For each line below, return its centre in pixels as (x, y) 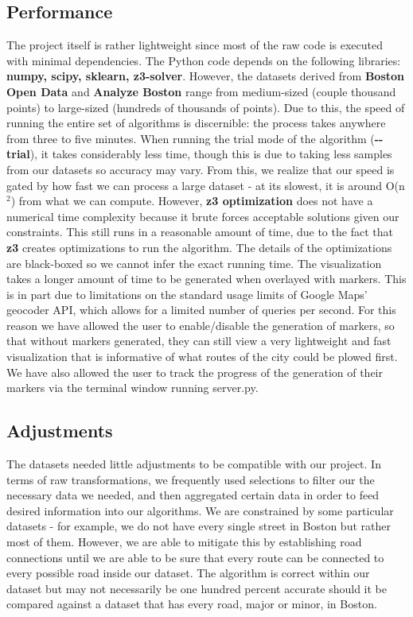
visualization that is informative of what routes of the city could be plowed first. (202, 357)
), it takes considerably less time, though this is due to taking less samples (211, 154)
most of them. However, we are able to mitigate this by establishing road (184, 542)
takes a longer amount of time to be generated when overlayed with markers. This (206, 279)
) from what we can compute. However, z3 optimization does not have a (192, 201)
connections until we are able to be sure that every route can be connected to (195, 557)
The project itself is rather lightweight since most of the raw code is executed (195, 45)
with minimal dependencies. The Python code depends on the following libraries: (204, 60)
